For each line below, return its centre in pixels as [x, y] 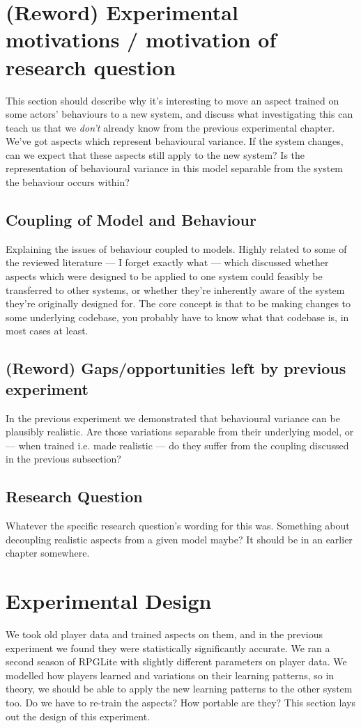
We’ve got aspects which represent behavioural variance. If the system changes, [175, 141]
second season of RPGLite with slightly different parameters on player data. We [176, 661]
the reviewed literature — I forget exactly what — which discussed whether [167, 262]
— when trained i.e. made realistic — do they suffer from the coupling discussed [177, 445]
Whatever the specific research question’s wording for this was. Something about [178, 526]
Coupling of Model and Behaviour [131, 220]
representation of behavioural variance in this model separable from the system [175, 168]
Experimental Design [109, 601]
